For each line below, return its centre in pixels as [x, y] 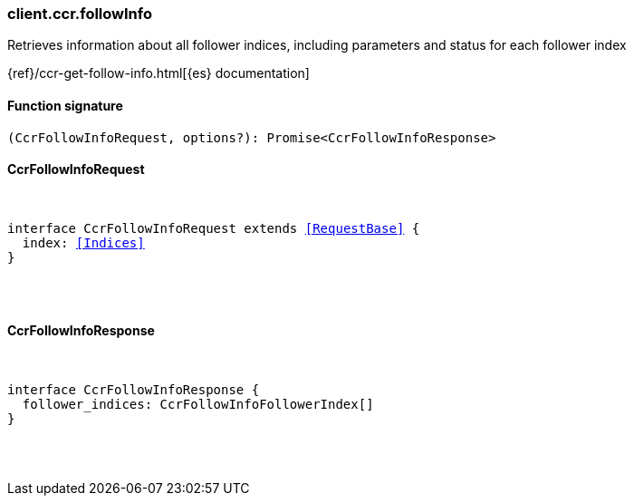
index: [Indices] [83, 242]
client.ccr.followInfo [80, 14]
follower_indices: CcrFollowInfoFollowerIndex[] [198, 405]
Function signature [65, 105]
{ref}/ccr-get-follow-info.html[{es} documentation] [158, 73]
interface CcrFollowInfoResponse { [134, 390]
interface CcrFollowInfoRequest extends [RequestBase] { [214, 228]
